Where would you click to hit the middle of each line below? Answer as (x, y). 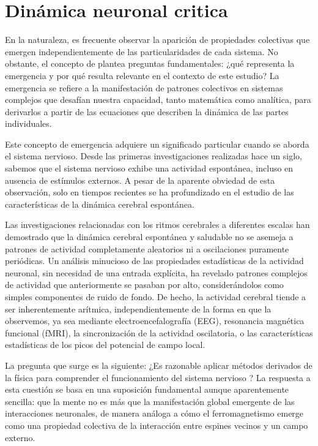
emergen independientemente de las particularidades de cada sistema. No (142, 51)
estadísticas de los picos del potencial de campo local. (105, 345)
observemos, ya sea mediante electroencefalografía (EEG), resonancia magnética (155, 321)
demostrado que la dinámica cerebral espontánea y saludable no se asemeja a (149, 237)
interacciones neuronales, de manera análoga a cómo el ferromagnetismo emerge (154, 413)
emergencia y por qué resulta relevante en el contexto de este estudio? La (142, 75)
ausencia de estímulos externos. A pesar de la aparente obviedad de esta (140, 180)
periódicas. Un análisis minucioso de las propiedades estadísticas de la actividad (154, 261)
